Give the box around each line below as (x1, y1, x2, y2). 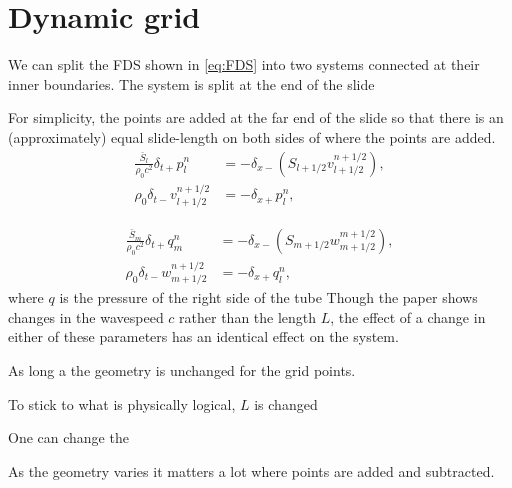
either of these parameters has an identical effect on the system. (8, 326, 399, 347)
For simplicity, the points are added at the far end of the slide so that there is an (8, 107, 504, 128)
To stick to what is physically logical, (8, 393, 236, 414)
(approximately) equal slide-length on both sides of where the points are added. (8, 126, 496, 147)
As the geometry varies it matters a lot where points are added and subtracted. (8, 460, 495, 481)
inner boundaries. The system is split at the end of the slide (8, 73, 375, 94)
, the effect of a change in (330, 306, 486, 327)
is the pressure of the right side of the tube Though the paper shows (59, 287, 478, 308)
